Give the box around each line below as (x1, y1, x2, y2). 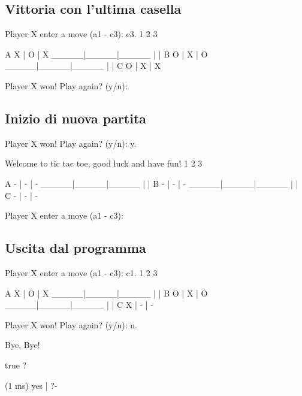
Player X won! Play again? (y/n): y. (5, 137, 137, 149)
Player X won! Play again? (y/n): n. (5, 318, 137, 331)
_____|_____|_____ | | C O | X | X (5, 59, 161, 72)
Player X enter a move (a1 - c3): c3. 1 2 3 (5, 28, 158, 40)
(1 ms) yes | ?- (5, 379, 58, 391)
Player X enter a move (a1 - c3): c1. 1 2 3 (5, 266, 158, 279)
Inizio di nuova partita (5, 108, 147, 127)
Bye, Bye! (5, 338, 40, 351)
